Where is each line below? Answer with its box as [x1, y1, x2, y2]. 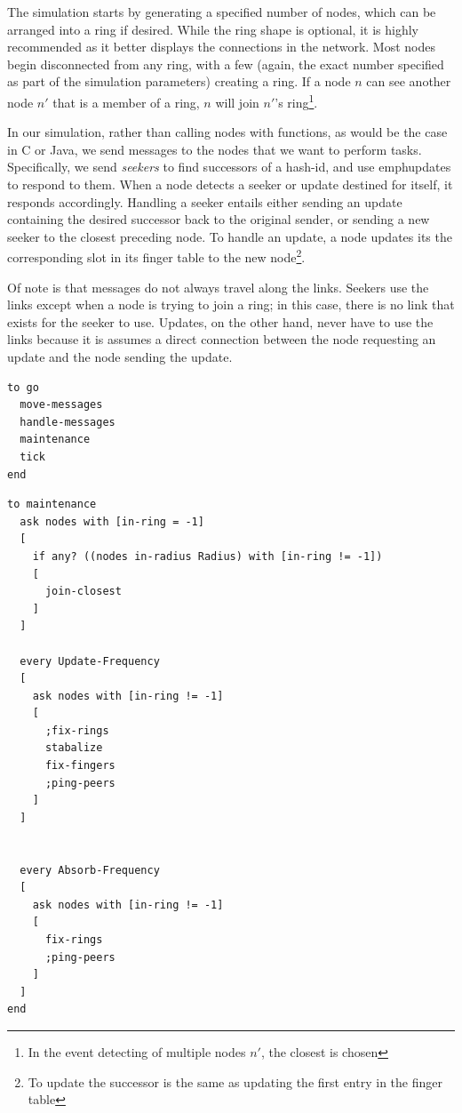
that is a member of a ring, [52, 92, 200, 111]
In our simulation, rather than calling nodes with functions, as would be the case [7, 123, 448, 141]
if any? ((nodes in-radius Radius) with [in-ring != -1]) [32, 549, 383, 563]
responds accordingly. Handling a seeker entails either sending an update [7, 192, 402, 211]
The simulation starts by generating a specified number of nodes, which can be [7, 3, 436, 20]
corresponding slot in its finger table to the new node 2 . [7, 245, 306, 267]
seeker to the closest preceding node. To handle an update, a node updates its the [7, 227, 452, 245]
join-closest [44, 585, 122, 598]
